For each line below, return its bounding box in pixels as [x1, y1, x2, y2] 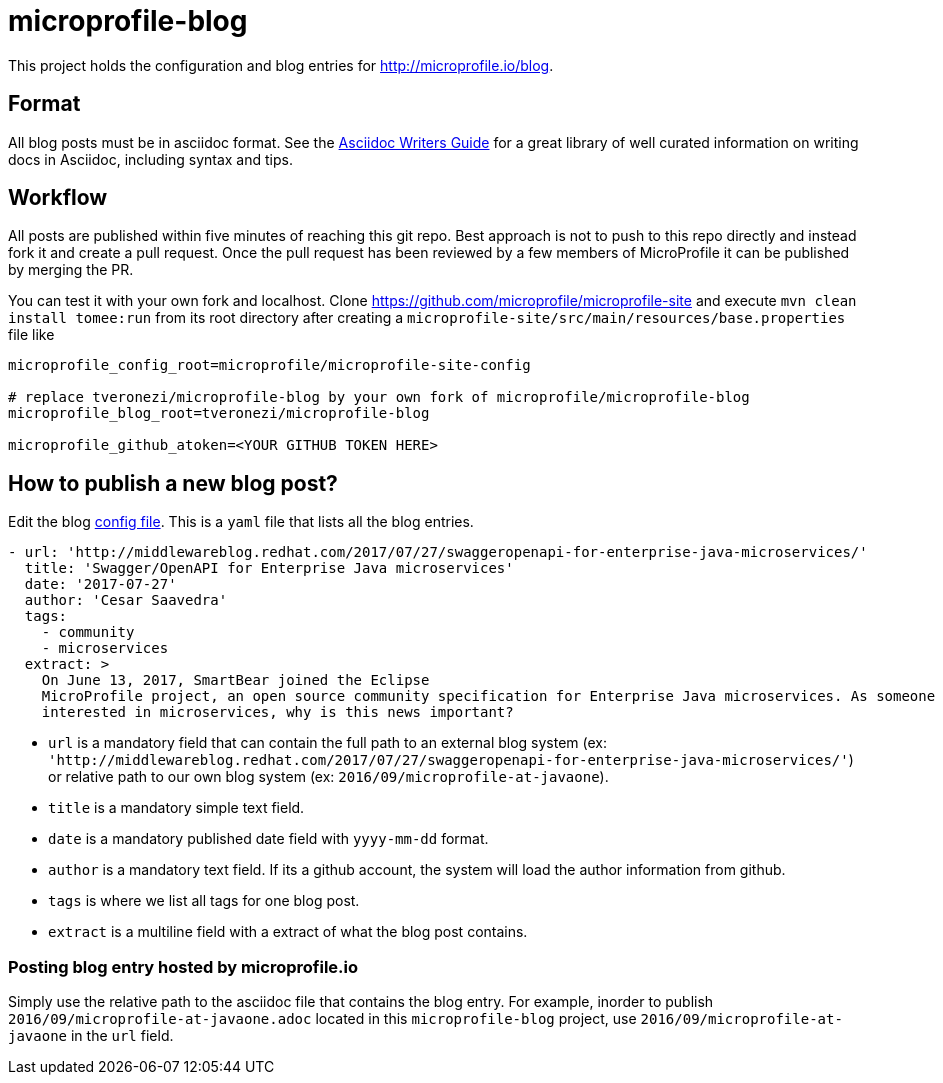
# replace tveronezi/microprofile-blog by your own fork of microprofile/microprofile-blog [8, 389, 750, 406]
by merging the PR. [8, 261, 134, 279]
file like [8, 326, 55, 344]
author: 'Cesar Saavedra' [24, 592, 228, 609]
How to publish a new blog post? [8, 470, 338, 496]
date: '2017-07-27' [24, 576, 177, 593]
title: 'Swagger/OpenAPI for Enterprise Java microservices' [24, 560, 514, 577]
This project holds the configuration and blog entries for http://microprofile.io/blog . [8, 56, 554, 74]
